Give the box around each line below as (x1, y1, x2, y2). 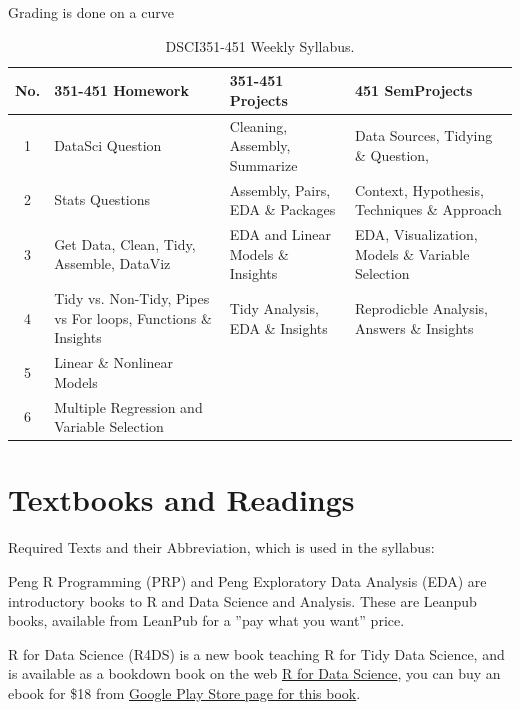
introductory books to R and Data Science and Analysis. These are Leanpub (8, 590, 477, 611)
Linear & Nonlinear (54, 352, 174, 373)
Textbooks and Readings (8, 479, 355, 520)
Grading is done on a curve (8, 2, 174, 22)
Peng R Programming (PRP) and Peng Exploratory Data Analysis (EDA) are (8, 571, 487, 591)
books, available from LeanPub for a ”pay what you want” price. (8, 610, 405, 631)
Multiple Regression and (54, 396, 203, 417)
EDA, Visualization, (355, 224, 478, 245)
